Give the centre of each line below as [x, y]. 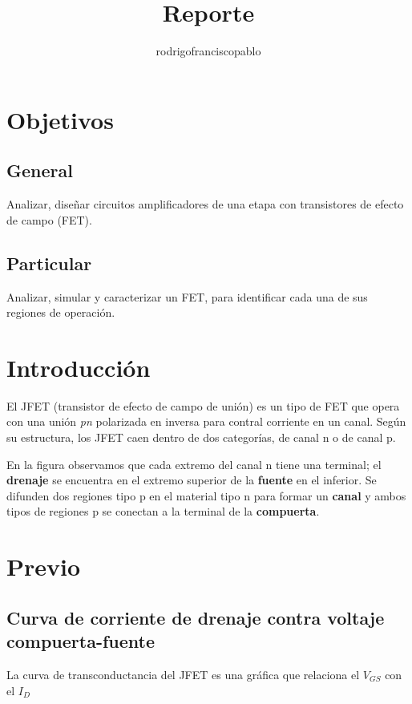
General [40, 170]
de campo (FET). [49, 219]
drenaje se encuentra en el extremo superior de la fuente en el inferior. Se [192, 480]
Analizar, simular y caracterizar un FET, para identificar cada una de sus [187, 296]
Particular [49, 263]
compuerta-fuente [81, 641]
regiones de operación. [61, 312]
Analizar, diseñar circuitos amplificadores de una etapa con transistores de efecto [205, 204]
